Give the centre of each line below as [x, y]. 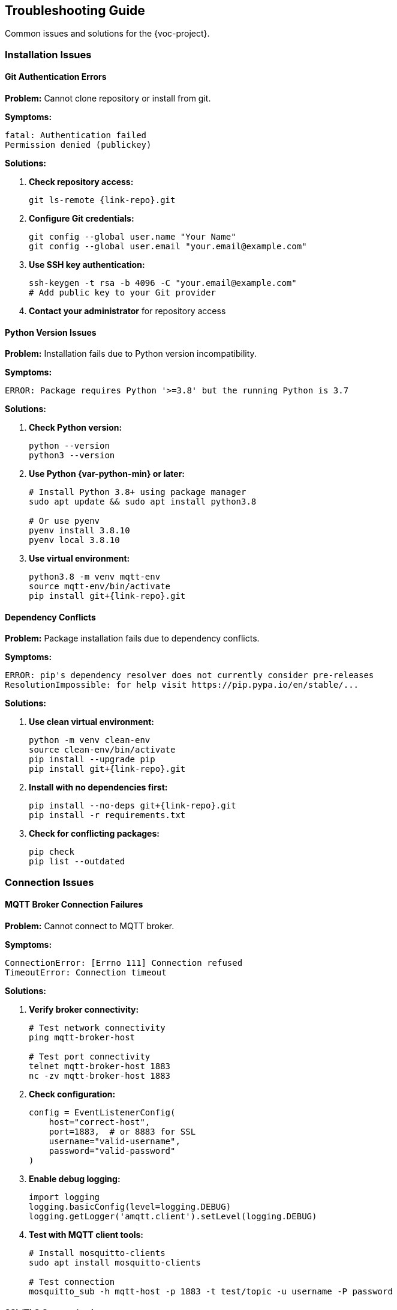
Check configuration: [72, 1094]
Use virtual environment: [79, 559]
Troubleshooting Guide [75, 11]
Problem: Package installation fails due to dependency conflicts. [132, 638]
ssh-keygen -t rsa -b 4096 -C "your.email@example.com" [163, 283]
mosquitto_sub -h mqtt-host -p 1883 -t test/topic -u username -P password [211, 1292]
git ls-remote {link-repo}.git [102, 200]
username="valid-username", [115, 1142]
